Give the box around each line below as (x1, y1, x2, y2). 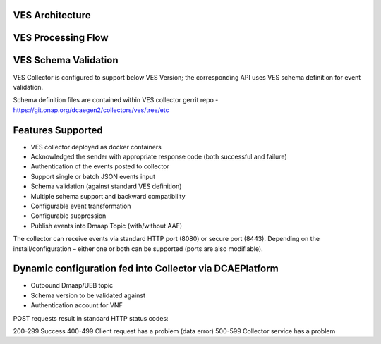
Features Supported (13, 124, 104, 136)
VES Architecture (13, 9, 91, 21)
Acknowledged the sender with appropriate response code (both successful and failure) (30, 152, 287, 161)
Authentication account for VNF (30, 301, 123, 309)
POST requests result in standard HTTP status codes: (13, 314, 169, 322)
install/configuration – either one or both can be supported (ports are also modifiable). (13, 244, 264, 253)
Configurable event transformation (30, 202, 131, 210)
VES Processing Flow (13, 32, 109, 44)
